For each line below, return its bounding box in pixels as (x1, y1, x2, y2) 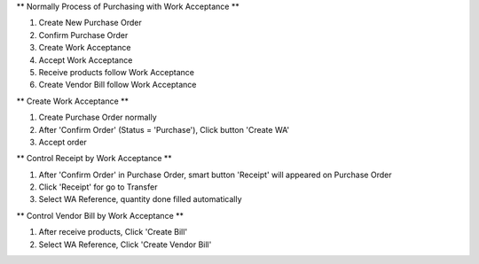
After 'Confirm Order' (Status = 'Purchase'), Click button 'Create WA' (38, 124, 290, 135)
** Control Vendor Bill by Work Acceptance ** (16, 210, 185, 221)
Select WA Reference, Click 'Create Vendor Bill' (38, 239, 212, 250)
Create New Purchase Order (38, 18, 142, 28)
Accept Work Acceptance (38, 54, 133, 66)
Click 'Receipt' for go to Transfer (38, 182, 158, 192)
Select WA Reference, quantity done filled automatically (38, 194, 243, 205)
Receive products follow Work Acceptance (38, 66, 195, 77)
